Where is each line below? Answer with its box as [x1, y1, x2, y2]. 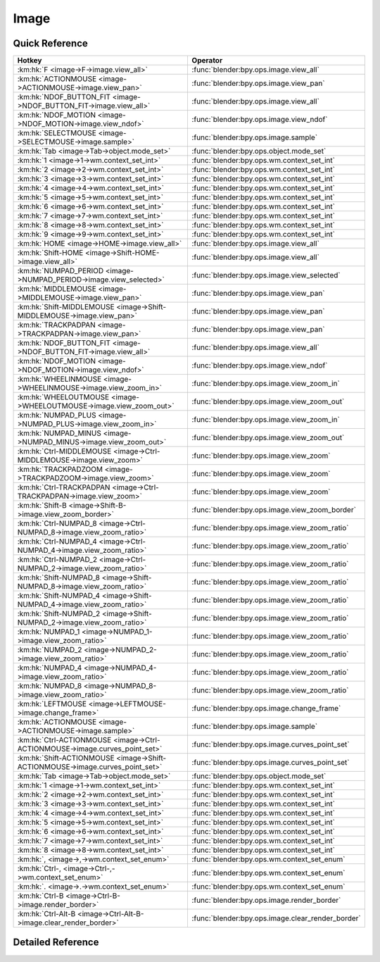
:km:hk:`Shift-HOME [17, 248, 84, 258]
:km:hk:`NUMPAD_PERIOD [17, 266, 104, 276]
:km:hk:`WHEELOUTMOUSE [17, 392, 110, 402]
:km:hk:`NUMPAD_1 [17, 627, 80, 637]
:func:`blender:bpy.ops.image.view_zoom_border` [191, 505, 357, 515]
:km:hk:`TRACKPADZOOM [17, 465, 103, 475]
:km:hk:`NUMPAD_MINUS [17, 428, 101, 438]
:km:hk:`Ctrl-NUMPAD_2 [17, 555, 98, 565]
